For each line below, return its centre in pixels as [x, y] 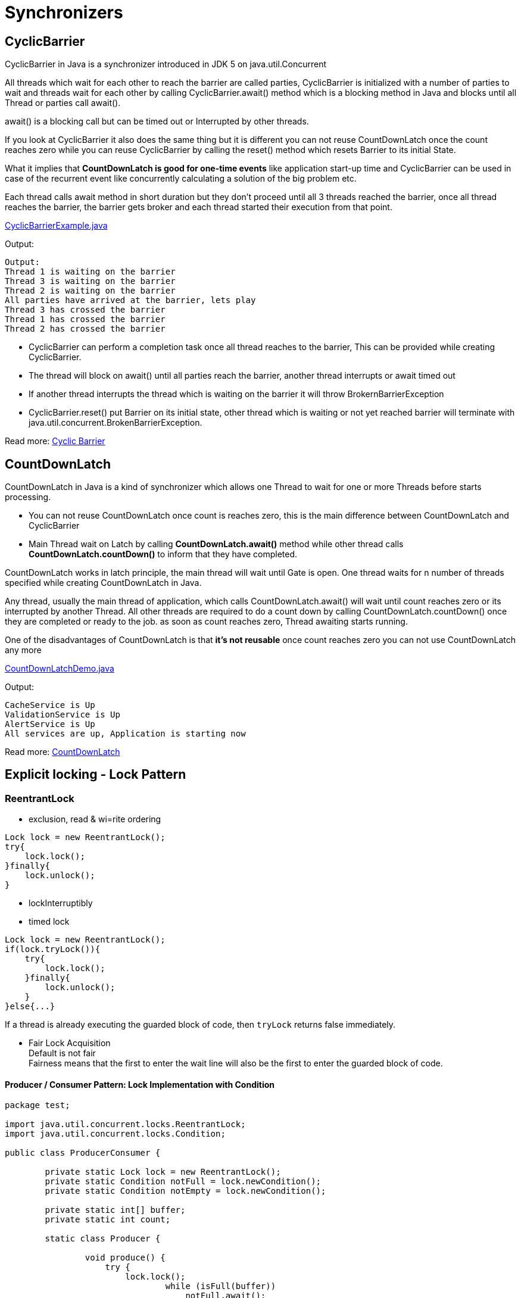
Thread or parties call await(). [63, 103]
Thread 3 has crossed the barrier [85, 310]
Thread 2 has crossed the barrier [85, 329]
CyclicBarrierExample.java [56, 226]
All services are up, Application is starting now [125, 734]
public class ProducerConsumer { [83, 1153]
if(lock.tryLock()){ [53, 949]
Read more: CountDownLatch [63, 752]
